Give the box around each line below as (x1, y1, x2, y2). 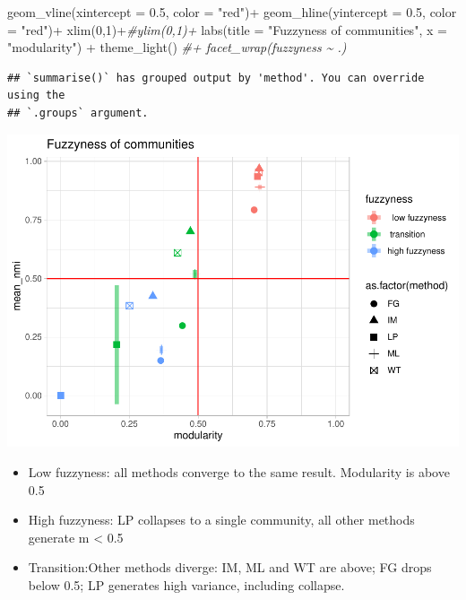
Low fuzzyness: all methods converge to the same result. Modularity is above (28, 463, 450, 482)
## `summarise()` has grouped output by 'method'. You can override (7, 71, 425, 84)
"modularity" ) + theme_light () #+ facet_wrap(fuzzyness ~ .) (7, 38, 347, 57)
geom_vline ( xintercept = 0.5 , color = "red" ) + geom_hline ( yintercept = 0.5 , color (7, 3, 457, 21)
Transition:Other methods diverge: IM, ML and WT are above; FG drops (28, 558, 432, 577)
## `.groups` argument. (7, 106, 149, 119)
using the (7, 89, 65, 102)
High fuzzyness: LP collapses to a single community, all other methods (28, 510, 415, 529)
